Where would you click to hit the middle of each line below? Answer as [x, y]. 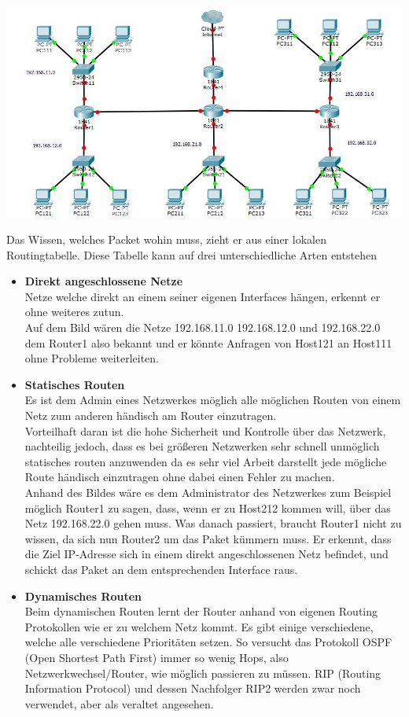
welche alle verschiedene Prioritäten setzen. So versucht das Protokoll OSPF [208, 642]
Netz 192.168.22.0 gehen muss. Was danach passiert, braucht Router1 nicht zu [213, 523]
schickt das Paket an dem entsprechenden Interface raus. [161, 569]
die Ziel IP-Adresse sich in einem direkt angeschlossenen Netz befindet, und [206, 554]
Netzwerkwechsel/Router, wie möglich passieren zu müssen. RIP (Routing [203, 673]
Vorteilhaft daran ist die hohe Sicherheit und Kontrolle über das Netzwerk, [205, 430]
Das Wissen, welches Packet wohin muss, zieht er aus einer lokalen [166, 239]
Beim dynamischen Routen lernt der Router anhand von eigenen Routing [201, 611]
